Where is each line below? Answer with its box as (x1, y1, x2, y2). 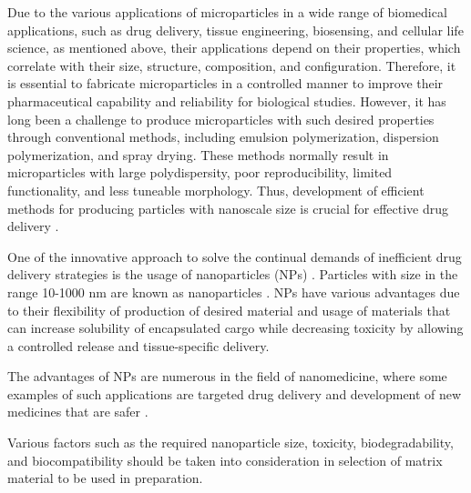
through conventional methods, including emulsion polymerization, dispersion (7, 127, 439, 146)
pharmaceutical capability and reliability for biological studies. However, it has (7, 91, 446, 110)
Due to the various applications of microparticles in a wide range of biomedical (7, 3, 447, 21)
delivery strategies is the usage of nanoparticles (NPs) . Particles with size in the (7, 265, 458, 284)
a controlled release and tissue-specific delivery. (7, 336, 270, 355)
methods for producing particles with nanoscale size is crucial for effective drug (7, 198, 448, 217)
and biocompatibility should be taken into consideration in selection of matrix (7, 450, 443, 469)
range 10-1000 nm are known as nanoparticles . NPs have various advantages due (7, 282, 460, 301)
